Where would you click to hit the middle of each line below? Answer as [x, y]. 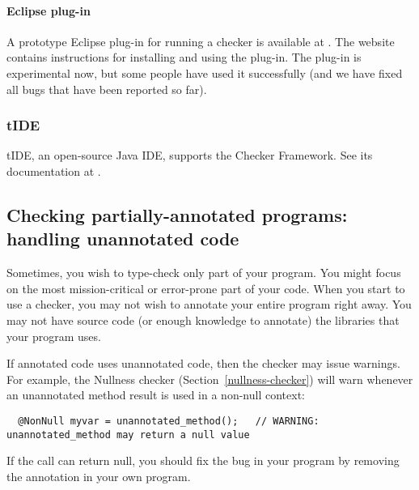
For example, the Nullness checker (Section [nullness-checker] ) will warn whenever [210, 379]
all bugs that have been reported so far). [107, 89]
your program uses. [54, 336]
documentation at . [54, 170]
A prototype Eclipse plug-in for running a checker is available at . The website [201, 41]
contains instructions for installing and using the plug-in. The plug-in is [184, 57]
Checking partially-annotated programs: [177, 214]
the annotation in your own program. [99, 476]
